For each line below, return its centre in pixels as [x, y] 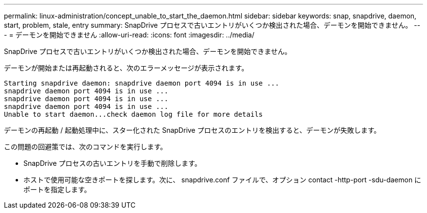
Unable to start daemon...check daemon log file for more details [134, 114]
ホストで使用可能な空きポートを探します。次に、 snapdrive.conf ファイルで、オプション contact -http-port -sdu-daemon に [223, 180]
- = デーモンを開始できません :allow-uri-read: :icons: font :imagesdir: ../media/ [129, 35]
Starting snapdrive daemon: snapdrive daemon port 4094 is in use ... [142, 83]
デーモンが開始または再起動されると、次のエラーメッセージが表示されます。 [126, 68]
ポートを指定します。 [57, 189]
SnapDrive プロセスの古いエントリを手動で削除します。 [112, 163]
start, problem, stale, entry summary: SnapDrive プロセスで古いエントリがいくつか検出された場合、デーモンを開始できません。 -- [212, 25]
